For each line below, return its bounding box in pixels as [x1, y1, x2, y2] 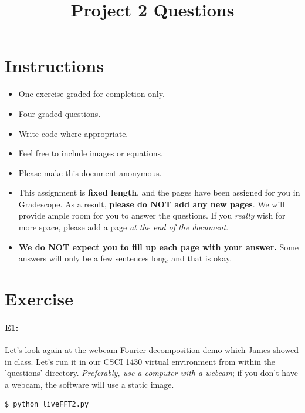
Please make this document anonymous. [18, 166, 162, 179]
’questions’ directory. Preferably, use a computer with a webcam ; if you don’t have [5, 367, 298, 379]
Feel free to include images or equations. [18, 147, 163, 159]
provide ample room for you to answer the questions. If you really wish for [18, 209, 286, 221]
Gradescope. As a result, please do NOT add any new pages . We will [18, 197, 285, 210]
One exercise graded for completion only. [18, 88, 165, 100]
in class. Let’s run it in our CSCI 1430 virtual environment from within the [5, 355, 276, 367]
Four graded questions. [18, 107, 101, 119]
